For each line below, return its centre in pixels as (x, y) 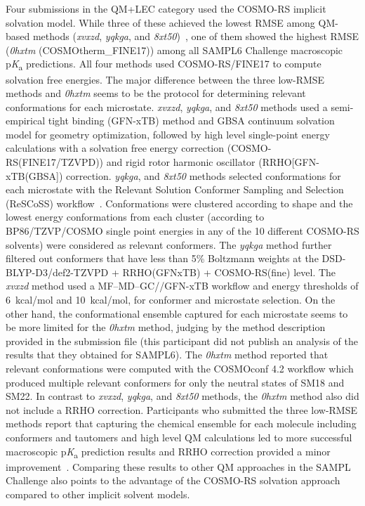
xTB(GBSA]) (34, 175)
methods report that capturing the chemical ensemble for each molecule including (181, 423)
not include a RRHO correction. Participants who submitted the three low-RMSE (182, 409)
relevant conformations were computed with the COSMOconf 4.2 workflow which (180, 368)
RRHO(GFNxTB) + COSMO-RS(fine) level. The (229, 272)
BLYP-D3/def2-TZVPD (57, 272)
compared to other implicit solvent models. (98, 494)
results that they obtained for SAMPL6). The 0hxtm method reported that (167, 355)
